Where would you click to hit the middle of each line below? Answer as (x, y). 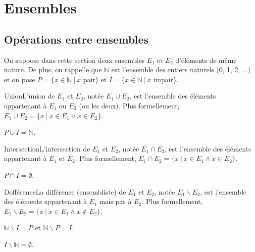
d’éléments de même (206, 60)
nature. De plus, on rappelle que (53, 70)
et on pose (20, 79)
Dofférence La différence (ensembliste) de (65, 191)
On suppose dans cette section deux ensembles (74, 60)
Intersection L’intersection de (47, 148)
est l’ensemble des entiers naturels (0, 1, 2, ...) (181, 70)
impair (163, 79)
